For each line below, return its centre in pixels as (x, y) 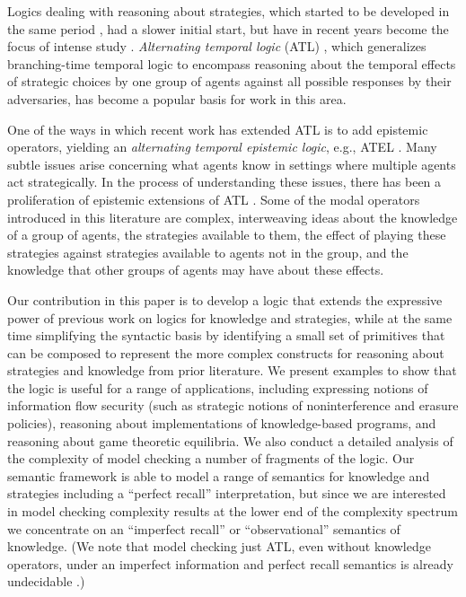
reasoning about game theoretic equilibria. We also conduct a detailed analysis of (230, 440)
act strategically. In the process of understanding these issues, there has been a (224, 182)
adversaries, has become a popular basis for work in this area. (177, 98)
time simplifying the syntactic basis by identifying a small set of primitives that (226, 335)
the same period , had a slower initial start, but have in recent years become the (228, 28)
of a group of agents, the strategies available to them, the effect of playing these (227, 235)
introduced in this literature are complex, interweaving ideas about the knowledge (233, 217)
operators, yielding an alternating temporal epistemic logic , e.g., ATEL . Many (222, 147)
